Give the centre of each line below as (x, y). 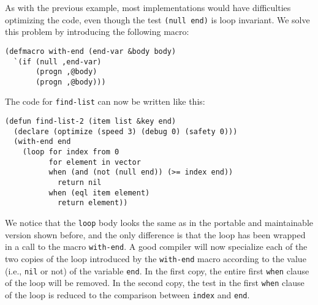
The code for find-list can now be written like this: (105, 101)
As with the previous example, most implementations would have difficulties (148, 7)
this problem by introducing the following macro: (97, 32)
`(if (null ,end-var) (58, 62)
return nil (79, 183)
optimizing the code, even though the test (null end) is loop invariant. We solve (157, 19)
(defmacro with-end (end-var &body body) (91, 51)
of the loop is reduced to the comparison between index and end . (127, 294)
